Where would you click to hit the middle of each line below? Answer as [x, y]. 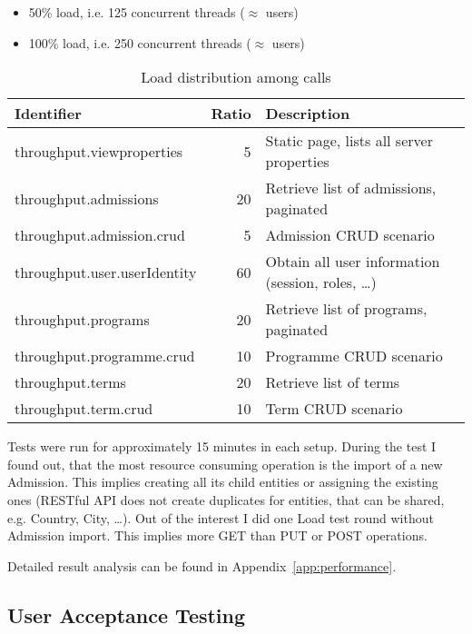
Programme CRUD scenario [354, 356]
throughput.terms [70, 382]
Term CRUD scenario [334, 409]
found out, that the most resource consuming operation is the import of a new [225, 464]
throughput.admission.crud [100, 235]
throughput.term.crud [84, 409]
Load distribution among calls [236, 77]
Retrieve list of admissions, [351, 188]
